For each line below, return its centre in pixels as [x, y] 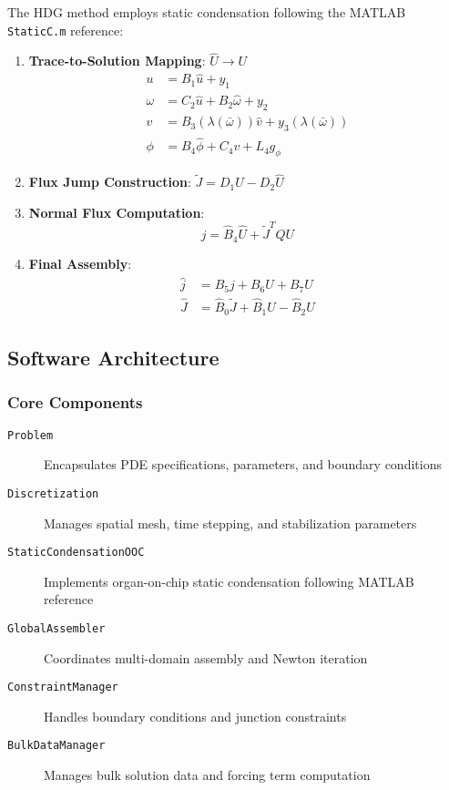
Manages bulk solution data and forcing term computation [207, 775]
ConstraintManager [63, 687]
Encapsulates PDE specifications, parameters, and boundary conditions [243, 464]
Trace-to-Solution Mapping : [117, 61]
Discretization [53, 493]
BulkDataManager [56, 746]
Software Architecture [113, 357]
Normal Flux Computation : [117, 212]
